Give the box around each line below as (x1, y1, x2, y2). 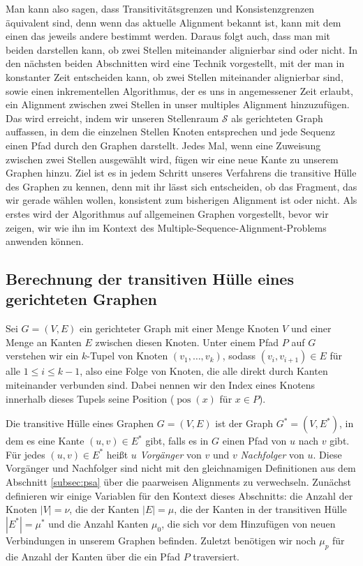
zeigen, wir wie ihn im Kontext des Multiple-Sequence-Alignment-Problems (6, 220, 327, 234)
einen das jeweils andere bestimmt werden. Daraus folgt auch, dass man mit (6, 29, 331, 43)
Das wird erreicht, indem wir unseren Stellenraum (6, 110, 219, 125)
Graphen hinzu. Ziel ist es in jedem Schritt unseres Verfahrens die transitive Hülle (6, 165, 357, 180)
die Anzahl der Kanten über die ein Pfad (6, 549, 180, 563)
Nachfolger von (240, 447, 304, 461)
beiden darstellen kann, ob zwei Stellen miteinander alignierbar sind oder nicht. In (6, 42, 358, 57)
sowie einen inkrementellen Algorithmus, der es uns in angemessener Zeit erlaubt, (6, 83, 354, 98)
